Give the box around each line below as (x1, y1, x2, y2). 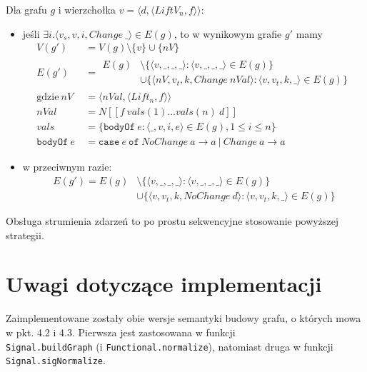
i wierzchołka (58, 2, 116, 16)
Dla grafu (6, 2, 47, 16)
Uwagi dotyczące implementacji (6, 269, 322, 298)
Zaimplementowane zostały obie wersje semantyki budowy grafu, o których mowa (6, 311, 361, 326)
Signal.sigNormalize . (6, 353, 106, 368)
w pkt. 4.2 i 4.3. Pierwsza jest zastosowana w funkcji (6, 325, 236, 339)
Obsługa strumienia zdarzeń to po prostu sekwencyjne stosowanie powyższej (6, 213, 339, 228)
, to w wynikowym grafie (174, 26, 282, 41)
